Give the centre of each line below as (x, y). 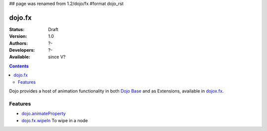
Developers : (22, 50)
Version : (18, 36)
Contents (19, 66)
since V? (57, 57)
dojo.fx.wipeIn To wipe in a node (55, 120)
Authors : (19, 43)
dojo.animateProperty (44, 114)
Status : (17, 29)
